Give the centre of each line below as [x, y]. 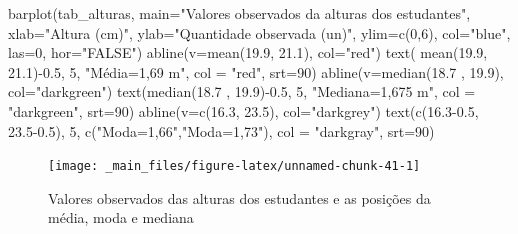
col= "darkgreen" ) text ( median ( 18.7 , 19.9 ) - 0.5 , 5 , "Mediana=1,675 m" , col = [242, 91]
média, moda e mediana [121, 217]
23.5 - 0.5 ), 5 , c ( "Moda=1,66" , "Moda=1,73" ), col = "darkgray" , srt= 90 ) [221, 130]
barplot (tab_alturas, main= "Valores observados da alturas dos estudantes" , [239, 13]
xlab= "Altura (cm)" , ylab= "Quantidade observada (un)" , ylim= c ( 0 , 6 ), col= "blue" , [259, 32]
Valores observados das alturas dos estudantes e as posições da [239, 197]
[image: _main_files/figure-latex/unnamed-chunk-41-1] [234, 166]
